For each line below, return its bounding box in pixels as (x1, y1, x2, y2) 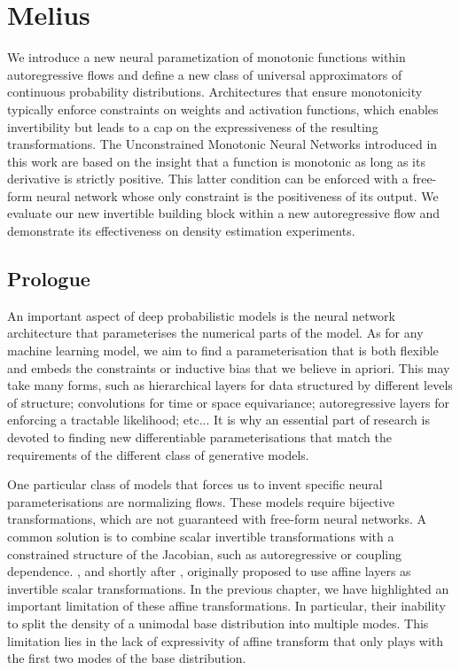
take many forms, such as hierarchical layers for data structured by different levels (7, 376, 453, 394)
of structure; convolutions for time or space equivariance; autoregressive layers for (7, 393, 449, 411)
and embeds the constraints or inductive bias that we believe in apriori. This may (7, 358, 450, 377)
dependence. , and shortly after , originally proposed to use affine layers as (7, 562, 411, 580)
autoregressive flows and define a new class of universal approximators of (7, 65, 402, 83)
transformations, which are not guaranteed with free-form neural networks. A (7, 510, 427, 528)
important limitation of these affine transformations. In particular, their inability (7, 596, 446, 615)
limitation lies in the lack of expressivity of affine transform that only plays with (7, 631, 444, 650)
